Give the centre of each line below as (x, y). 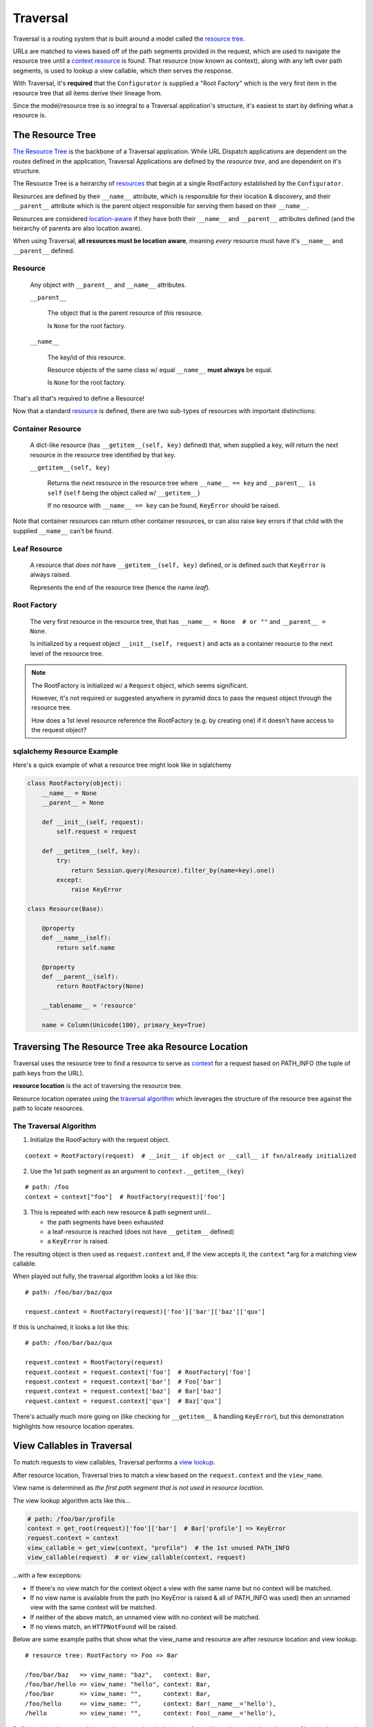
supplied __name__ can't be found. (63, 531)
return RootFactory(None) (100, 986)
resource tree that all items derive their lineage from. (87, 93)
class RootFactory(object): (75, 783)
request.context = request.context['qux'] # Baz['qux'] (124, 1401)
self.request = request (97, 832)
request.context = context (73, 1538)
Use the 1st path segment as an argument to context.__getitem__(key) (137, 1171)
